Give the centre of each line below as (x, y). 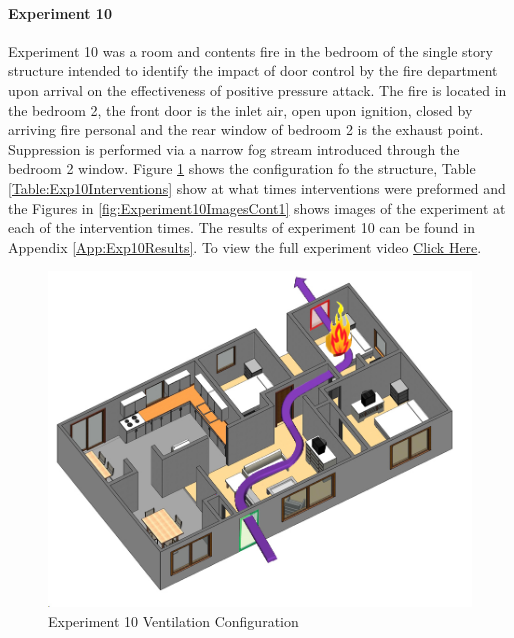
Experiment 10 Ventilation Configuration (173, 620)
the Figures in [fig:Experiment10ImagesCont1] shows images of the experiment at (257, 207)
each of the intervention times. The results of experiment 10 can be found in (241, 227)
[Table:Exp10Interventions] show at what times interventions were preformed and (257, 187)
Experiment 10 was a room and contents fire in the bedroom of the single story (250, 50)
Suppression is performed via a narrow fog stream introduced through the (234, 148)
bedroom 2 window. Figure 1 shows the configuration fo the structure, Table (242, 168)
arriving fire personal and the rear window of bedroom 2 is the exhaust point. (246, 129)
